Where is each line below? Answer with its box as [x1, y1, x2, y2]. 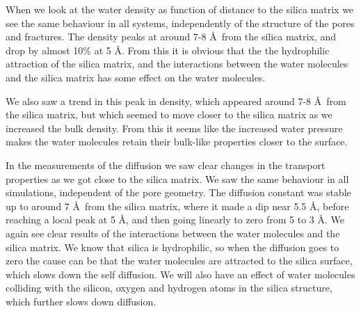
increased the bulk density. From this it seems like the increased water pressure [6, 120, 343, 135]
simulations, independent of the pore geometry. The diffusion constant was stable [6, 185, 351, 200]
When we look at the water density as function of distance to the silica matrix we [6, 2, 354, 16]
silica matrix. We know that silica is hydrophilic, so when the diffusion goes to [6, 239, 339, 254]
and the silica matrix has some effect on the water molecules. [6, 70, 266, 84]
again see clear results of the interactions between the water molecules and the [6, 225, 340, 240]
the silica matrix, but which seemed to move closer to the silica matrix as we [6, 107, 332, 122]
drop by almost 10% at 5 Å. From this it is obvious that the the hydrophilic [6, 42, 330, 57]
